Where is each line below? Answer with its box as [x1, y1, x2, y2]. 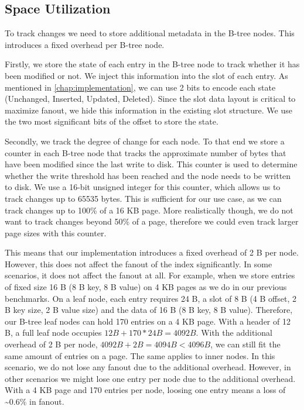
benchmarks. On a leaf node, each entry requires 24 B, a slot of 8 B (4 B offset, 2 [5, 292, 296, 304]
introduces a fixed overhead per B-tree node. [5, 38, 165, 50]
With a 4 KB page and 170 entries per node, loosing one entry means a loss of [5, 384, 286, 396]
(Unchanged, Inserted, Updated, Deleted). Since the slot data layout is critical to [5, 92, 296, 105]
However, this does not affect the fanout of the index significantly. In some [5, 257, 272, 270]
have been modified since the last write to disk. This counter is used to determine [5, 158, 298, 170]
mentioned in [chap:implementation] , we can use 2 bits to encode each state [5, 81, 276, 93]
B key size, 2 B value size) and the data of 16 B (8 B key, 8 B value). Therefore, [5, 304, 293, 316]
